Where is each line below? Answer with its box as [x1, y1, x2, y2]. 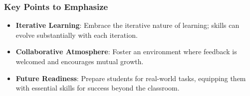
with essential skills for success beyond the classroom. [15, 83, 180, 93]
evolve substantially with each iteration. [15, 29, 138, 40]
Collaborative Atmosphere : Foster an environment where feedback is [15, 46, 237, 57]
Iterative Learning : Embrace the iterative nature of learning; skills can [15, 20, 240, 30]
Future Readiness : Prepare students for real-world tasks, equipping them [15, 73, 246, 83]
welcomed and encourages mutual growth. [15, 56, 144, 66]
